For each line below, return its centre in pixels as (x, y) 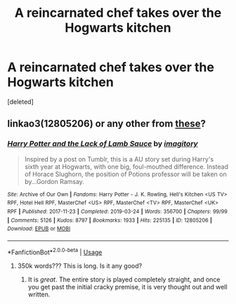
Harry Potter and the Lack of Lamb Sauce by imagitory (103, 144)
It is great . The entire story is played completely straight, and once (124, 279)
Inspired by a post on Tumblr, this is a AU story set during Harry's (119, 159)
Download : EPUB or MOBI (39, 229)
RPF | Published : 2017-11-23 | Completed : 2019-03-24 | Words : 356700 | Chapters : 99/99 (118, 211)
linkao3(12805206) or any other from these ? (106, 124)
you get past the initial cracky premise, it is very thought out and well (127, 286)
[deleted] (20, 101)
